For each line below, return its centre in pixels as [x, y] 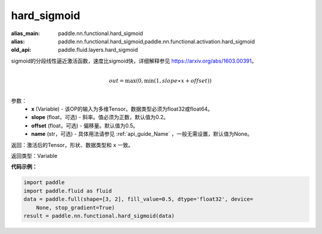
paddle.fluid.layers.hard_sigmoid [98, 50]
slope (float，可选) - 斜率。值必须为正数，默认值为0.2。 [100, 117]
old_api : [21, 50]
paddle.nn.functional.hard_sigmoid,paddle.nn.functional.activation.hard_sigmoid [157, 41]
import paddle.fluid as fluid [68, 191]
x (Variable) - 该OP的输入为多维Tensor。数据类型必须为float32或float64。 [122, 109]
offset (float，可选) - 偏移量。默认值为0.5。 [85, 126]
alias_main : [25, 33]
